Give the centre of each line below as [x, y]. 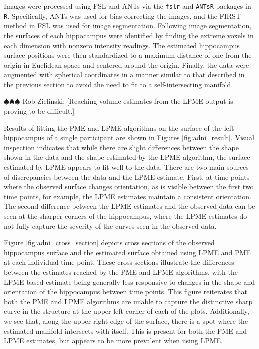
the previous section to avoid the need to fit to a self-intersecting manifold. [119, 84]
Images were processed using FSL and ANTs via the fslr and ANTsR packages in [128, 6]
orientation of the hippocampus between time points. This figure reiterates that [126, 292]
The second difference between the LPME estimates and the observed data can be [129, 206]
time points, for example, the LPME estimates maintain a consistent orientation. [128, 196]
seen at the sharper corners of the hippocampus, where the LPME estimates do [126, 216]
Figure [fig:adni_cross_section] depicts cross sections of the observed [109, 243]
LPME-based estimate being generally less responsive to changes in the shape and [129, 282]
